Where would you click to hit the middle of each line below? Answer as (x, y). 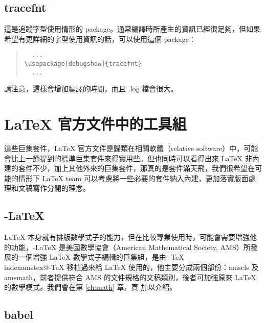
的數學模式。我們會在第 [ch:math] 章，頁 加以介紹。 (91, 287)
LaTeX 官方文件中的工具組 (95, 124)
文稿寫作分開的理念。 (54, 188)
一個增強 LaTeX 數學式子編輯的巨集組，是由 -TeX (101, 257)
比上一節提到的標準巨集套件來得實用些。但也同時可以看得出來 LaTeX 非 (131, 158)
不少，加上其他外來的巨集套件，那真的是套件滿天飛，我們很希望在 (143, 168)
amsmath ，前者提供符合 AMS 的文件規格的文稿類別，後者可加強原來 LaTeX (130, 277)
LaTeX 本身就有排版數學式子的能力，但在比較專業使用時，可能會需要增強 (127, 237)
